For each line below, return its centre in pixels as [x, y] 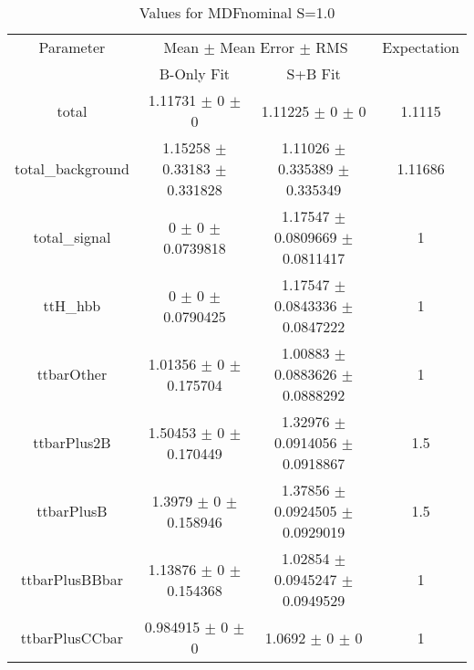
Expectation [421, 47]
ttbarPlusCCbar [72, 637]
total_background [72, 168]
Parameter [72, 47]
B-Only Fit [195, 73]
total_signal [72, 237]
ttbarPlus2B [72, 442]
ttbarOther [72, 374]
